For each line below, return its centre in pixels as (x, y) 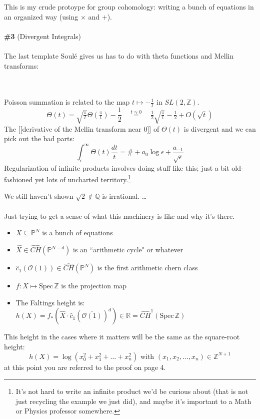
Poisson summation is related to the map (67, 102)
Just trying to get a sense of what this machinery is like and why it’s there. (119, 216)
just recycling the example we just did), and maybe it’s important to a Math (133, 401)
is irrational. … (124, 196)
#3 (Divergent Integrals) (43, 36)
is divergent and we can (220, 128)
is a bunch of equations (77, 233)
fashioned (18, 179)
